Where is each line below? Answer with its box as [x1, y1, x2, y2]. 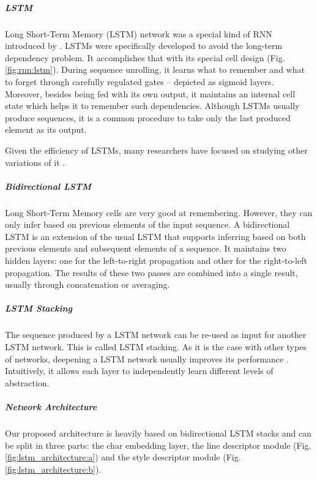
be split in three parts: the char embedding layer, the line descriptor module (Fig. [5, 438, 311, 451]
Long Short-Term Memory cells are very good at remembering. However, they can [5, 206, 313, 219]
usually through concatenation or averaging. [5, 278, 170, 291]
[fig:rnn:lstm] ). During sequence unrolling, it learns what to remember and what [5, 63, 305, 76]
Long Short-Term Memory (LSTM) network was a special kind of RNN [5, 27, 272, 40]
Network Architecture [5, 400, 97, 413]
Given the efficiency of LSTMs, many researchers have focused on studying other [5, 143, 308, 156]
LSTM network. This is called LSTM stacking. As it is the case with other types [5, 340, 307, 353]
